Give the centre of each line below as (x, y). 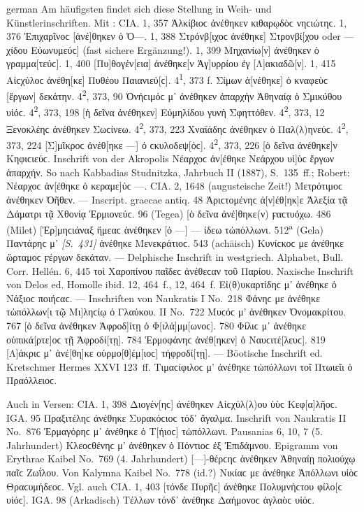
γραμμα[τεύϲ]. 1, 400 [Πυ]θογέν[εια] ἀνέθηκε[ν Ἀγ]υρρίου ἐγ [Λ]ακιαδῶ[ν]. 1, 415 (171, 63)
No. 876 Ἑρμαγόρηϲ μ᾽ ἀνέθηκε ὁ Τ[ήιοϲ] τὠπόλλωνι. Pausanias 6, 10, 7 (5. (165, 431)
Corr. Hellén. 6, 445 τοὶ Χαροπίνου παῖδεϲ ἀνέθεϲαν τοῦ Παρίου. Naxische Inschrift (180, 270)
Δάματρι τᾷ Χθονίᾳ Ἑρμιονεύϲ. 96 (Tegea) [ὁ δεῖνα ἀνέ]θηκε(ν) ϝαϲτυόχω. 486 (169, 213)
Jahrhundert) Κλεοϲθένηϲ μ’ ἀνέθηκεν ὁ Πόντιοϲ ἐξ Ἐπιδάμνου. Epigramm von (172, 445)
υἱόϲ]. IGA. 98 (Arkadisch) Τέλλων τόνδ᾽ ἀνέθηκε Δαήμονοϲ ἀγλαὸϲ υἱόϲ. (161, 500)
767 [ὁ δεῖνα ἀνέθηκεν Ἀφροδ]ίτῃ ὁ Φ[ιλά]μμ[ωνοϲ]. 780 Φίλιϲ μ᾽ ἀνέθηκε (156, 325)
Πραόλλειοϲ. (32, 380)
